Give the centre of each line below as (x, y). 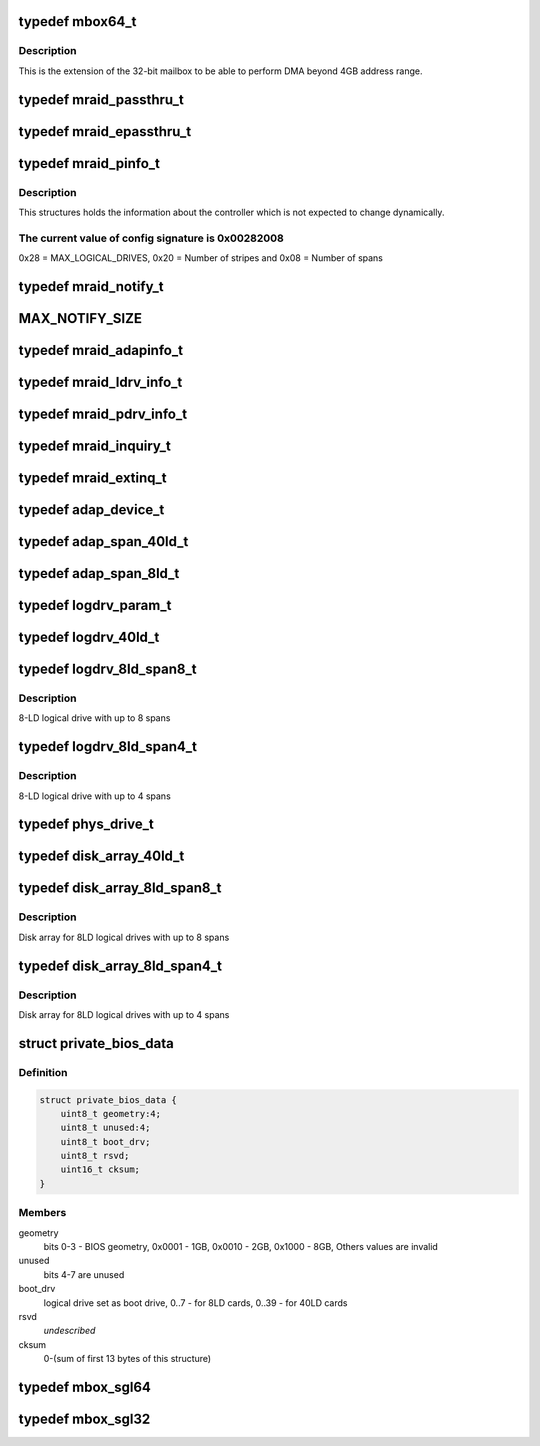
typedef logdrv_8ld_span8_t (107, 669)
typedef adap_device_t (91, 510)
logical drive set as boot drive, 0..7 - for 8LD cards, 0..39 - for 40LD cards (195, 1302)
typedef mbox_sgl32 (84, 1418)
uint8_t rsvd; (95, 1156)
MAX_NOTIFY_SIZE (80, 318)
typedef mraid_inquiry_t (95, 445)
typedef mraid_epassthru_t (105, 131)
